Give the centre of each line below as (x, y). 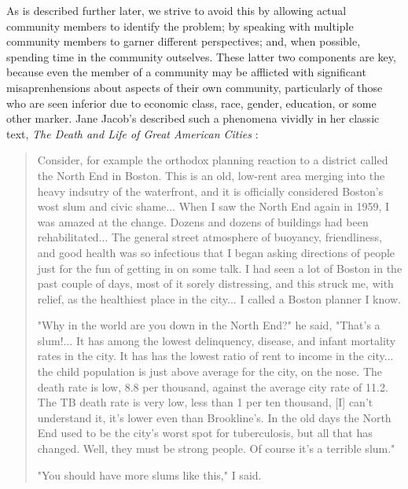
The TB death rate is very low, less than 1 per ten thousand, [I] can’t (205, 402)
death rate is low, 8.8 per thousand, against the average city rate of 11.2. (213, 386)
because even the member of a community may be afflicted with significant (186, 72)
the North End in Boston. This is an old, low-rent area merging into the (211, 175)
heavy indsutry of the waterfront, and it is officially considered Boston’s (210, 191)
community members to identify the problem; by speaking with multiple (180, 26)
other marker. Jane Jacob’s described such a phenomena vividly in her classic (193, 118)
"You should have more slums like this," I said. (149, 474)
